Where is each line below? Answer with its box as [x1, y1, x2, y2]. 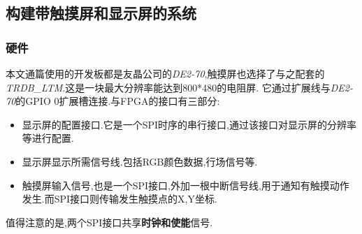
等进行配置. [22, 131, 74, 145]
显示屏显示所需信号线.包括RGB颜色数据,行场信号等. [22, 154, 258, 168]
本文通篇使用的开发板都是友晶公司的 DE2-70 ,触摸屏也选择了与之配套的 [6, 66, 325, 80]
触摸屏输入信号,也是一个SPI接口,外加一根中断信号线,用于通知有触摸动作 [22, 177, 349, 192]
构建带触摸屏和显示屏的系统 [6, 2, 196, 24]
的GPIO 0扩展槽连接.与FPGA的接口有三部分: [15, 94, 220, 108]
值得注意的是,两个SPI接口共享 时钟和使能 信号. [6, 214, 213, 229]
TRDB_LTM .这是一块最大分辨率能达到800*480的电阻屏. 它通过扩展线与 [6, 80, 331, 94]
